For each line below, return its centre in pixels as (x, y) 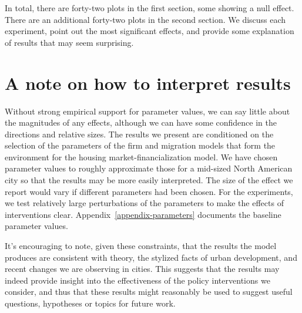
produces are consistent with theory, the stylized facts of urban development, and (151, 257)
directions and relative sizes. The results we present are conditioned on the (139, 134)
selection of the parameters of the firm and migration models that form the (140, 145)
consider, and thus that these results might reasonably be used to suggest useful (149, 292)
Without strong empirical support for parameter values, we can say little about (147, 111)
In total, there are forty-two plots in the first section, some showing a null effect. (150, 8)
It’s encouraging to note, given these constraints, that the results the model (141, 246)
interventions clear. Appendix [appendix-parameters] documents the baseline (143, 214)
